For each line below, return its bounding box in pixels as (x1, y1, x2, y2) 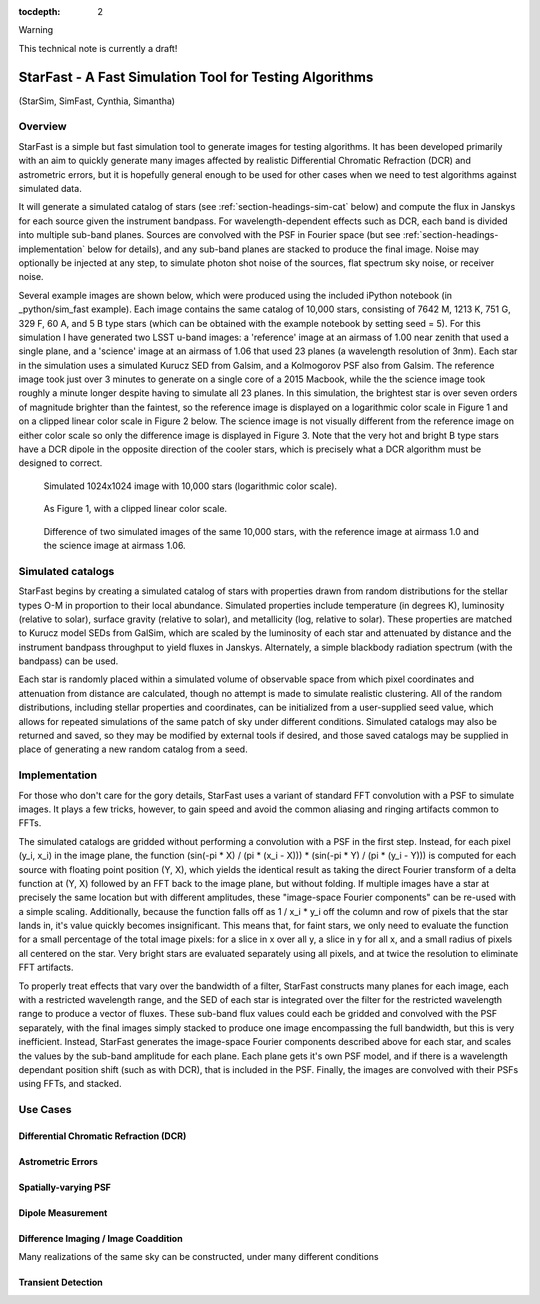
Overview (18, 120, 67, 134)
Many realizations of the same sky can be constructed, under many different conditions (18, 1251, 379, 1263)
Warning (18, 24, 54, 36)
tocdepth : (18, 6, 61, 17)
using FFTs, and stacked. (18, 1078, 122, 1090)
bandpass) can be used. (18, 655, 119, 667)
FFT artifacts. (18, 961, 74, 974)
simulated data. (18, 183, 82, 194)
